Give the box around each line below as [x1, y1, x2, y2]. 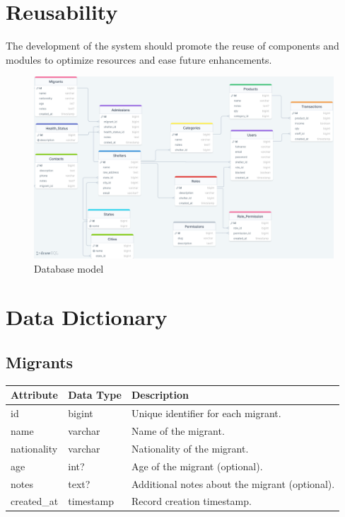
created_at [11, 494, 59, 509]
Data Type [68, 387, 122, 402]
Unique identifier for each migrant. [131, 406, 281, 421]
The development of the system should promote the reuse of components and [6, 38, 339, 53]
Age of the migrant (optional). [131, 458, 263, 473]
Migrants [6, 351, 74, 373]
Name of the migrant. [131, 423, 225, 438]
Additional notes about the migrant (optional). [131, 476, 335, 491]
